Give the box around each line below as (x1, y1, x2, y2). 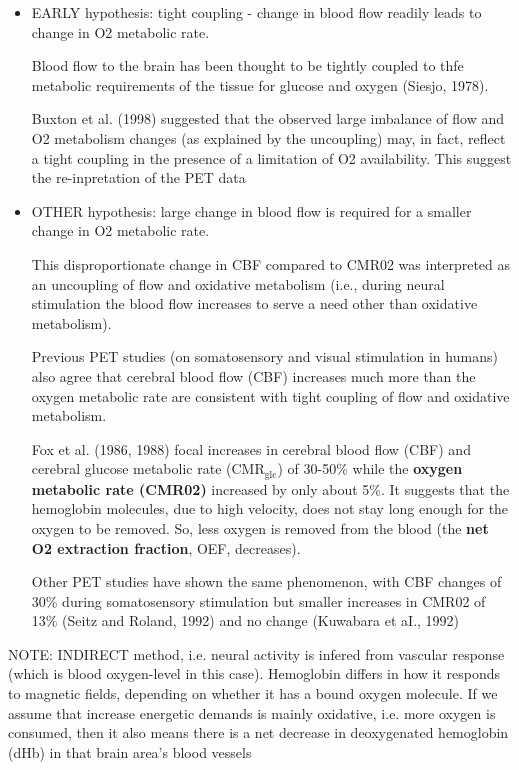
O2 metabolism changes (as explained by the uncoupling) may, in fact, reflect (31, 127, 506, 148)
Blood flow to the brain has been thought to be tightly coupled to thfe (31, 55, 464, 76)
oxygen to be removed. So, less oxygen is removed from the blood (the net (31, 517, 489, 538)
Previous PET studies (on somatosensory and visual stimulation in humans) (31, 346, 498, 367)
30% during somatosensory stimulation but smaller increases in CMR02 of (31, 590, 486, 611)
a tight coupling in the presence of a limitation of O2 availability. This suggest (31, 147, 512, 168)
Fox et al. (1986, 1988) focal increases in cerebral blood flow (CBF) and (31, 438, 471, 459)
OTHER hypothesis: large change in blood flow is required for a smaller (31, 200, 472, 221)
